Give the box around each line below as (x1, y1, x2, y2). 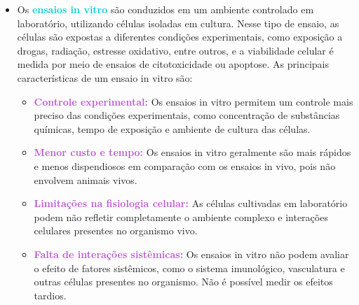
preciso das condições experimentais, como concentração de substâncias (34, 108, 340, 122)
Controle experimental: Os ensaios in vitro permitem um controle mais (34, 94, 353, 108)
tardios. (34, 288, 67, 302)
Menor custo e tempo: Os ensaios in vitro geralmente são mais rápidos (34, 145, 351, 159)
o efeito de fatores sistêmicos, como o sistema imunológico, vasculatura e (34, 260, 345, 275)
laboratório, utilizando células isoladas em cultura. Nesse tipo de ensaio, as (17, 15, 339, 30)
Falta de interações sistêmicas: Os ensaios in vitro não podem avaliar (34, 246, 349, 261)
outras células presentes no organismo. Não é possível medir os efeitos (34, 274, 333, 289)
